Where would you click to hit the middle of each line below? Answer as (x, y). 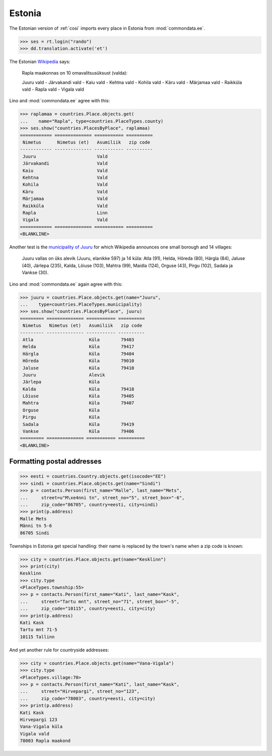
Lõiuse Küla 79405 (79, 396)
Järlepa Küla (61, 382)
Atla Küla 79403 (79, 339)
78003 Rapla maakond (45, 741)
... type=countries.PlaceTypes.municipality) (81, 304)
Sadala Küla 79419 (79, 424)
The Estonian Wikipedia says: (40, 61)
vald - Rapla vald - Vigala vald (53, 89)
